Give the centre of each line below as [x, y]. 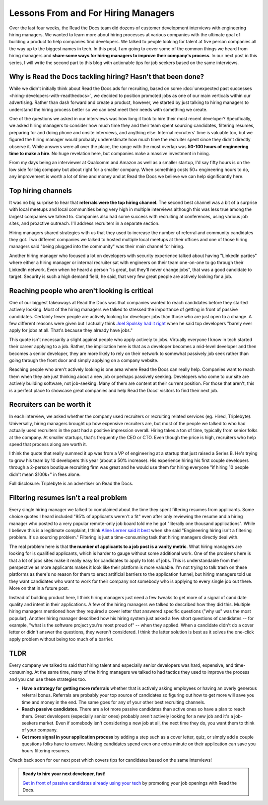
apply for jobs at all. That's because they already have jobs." [71, 330]
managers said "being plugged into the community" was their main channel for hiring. [97, 247]
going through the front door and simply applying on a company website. [84, 360]
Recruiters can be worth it [50, 404]
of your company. [40, 730]
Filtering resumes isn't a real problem [68, 497]
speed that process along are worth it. [48, 444]
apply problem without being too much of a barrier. [61, 639]
